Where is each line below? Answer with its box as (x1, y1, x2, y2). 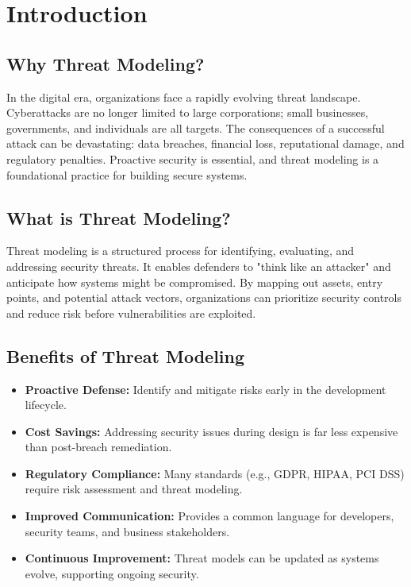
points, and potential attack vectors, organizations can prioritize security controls (6, 289, 402, 306)
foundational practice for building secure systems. (6, 166, 248, 183)
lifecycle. (25, 396, 67, 413)
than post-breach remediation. (25, 438, 172, 455)
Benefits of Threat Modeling (6, 343, 245, 368)
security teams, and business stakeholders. (25, 523, 230, 539)
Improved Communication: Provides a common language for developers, (25, 508, 394, 524)
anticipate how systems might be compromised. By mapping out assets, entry (6, 273, 383, 290)
